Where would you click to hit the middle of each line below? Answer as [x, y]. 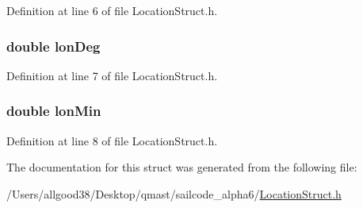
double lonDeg [53, 46]
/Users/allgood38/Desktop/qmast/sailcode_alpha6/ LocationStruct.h [174, 193]
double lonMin [54, 111]
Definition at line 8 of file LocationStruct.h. [112, 140]
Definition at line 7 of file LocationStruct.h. [112, 75]
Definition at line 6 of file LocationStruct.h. [112, 10]
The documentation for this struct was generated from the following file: [182, 167]
